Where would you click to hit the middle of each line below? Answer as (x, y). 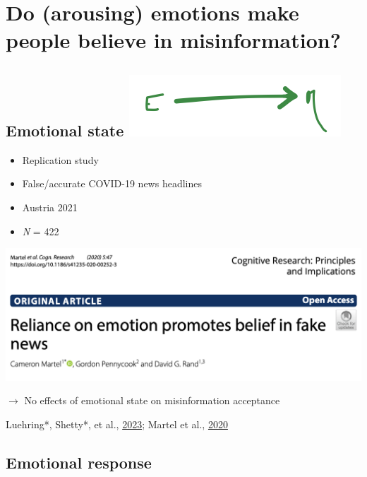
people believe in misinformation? (173, 40)
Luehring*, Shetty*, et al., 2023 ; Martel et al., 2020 (117, 424)
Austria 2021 (50, 207)
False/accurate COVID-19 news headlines (112, 183)
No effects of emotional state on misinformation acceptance (152, 400)
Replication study (60, 159)
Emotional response (79, 462)
